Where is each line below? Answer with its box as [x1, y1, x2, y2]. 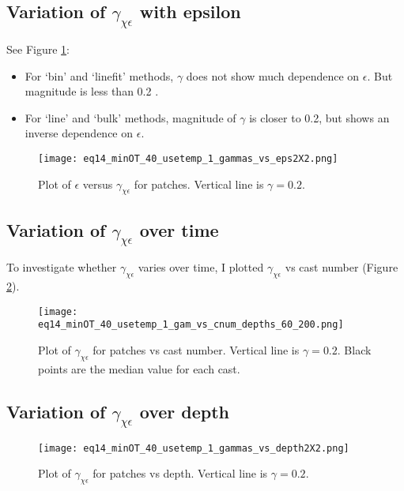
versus [82, 175, 113, 192]
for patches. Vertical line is [134, 175, 264, 192]
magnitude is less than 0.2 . [25, 83, 159, 99]
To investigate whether [6, 259, 117, 275]
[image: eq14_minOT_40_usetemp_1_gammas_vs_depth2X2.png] [38, 442, 349, 454]
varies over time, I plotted [138, 259, 264, 275]
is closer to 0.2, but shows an [249, 109, 390, 126]
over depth [139, 399, 230, 423]
